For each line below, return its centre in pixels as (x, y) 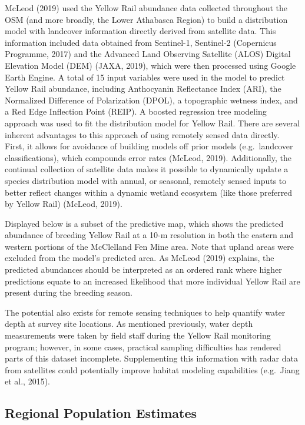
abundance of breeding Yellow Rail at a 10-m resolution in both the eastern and (149, 235)
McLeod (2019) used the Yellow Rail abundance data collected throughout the (146, 8)
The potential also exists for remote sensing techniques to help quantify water (145, 312)
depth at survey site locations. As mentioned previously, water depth (129, 324)
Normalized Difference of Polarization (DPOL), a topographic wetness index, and (151, 100)
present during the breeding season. (69, 292)
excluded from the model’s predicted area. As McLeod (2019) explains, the (140, 258)
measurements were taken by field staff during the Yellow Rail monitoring (138, 335)
